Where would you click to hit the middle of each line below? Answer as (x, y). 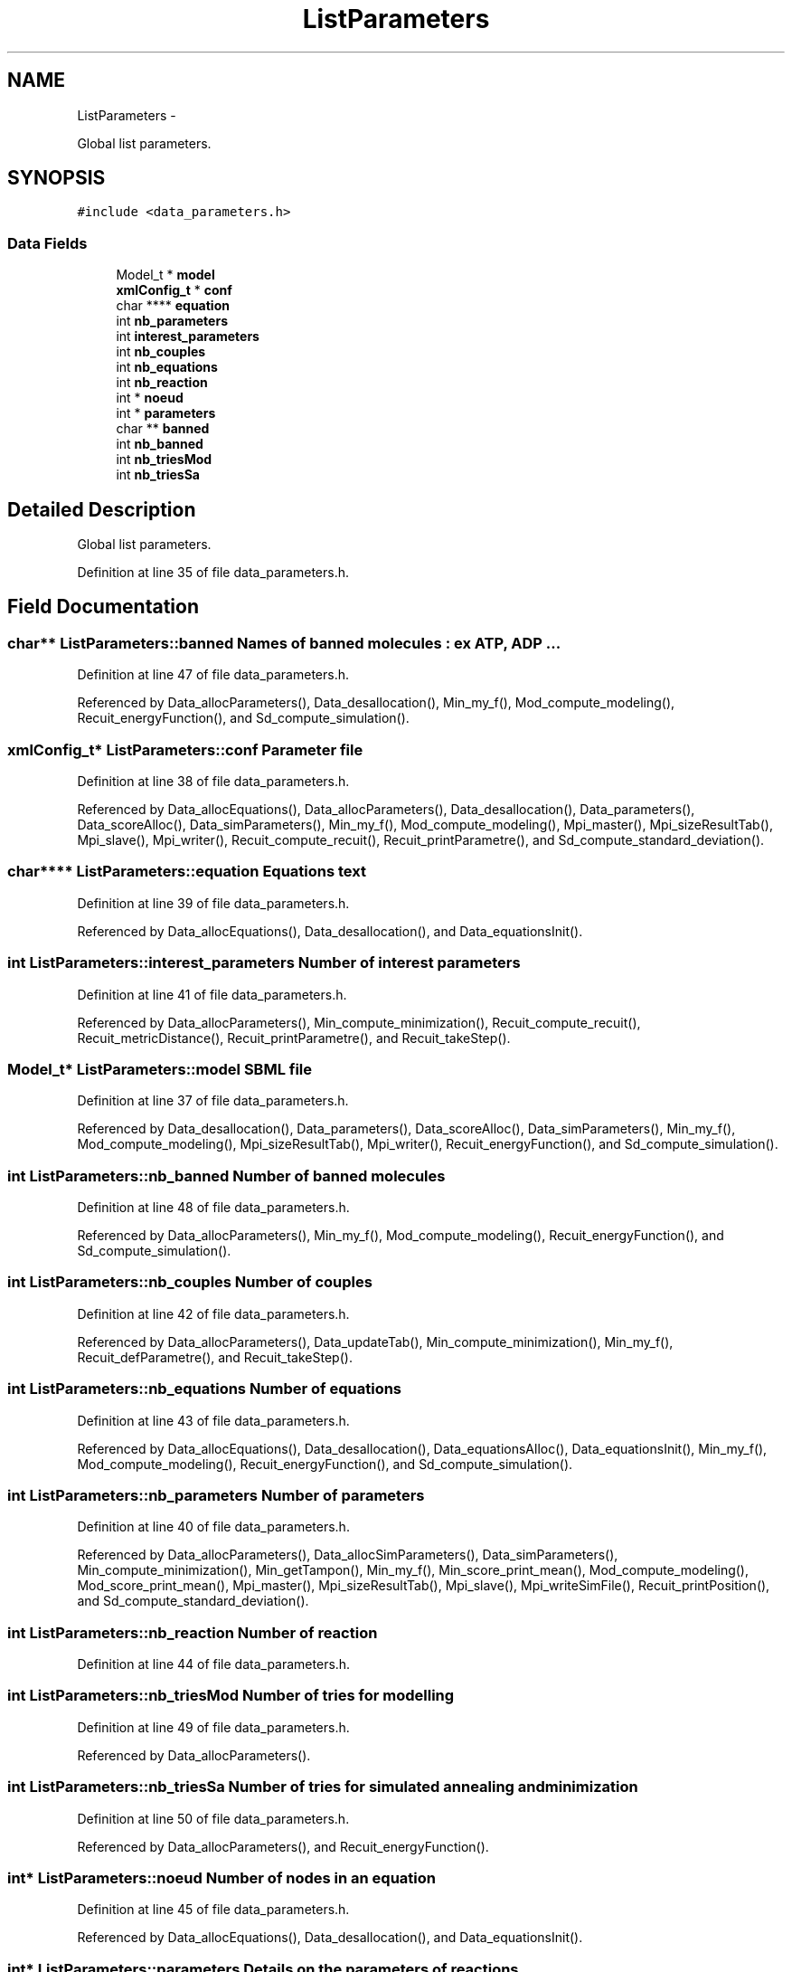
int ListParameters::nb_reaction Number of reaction (193, 1632)
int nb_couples (161, 352)
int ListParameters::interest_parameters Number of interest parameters (264, 963)
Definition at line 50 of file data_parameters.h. (213, 1818)
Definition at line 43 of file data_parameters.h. (213, 1420)
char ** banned (163, 429)
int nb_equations (167, 367)
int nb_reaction (162, 383)
